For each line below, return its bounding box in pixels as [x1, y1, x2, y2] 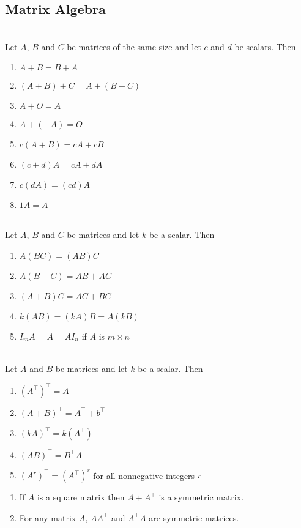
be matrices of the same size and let [67, 40, 201, 53]
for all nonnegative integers [93, 469, 195, 482]
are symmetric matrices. [149, 511, 239, 524]
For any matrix [19, 511, 76, 524]
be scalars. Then [234, 40, 296, 53]
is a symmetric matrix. [158, 491, 244, 504]
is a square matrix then [37, 491, 125, 504]
